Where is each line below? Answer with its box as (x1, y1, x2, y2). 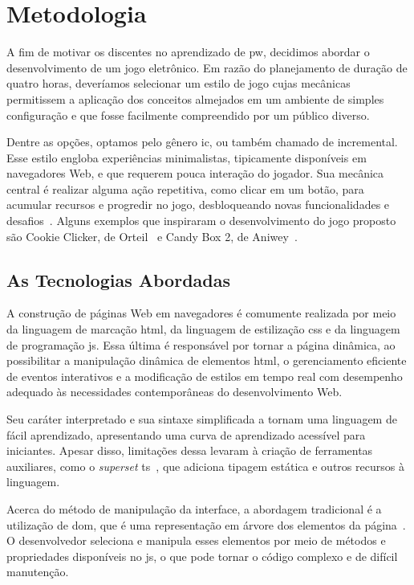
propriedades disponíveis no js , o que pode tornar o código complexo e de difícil (6, 547, 398, 564)
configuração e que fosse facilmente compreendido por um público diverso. (6, 106, 370, 123)
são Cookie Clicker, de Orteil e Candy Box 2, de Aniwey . (6, 227, 298, 244)
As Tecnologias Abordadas (6, 267, 230, 292)
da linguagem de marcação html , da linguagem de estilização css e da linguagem (6, 321, 400, 337)
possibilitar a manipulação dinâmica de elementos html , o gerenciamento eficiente (6, 352, 407, 369)
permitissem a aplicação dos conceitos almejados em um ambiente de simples (6, 90, 384, 107)
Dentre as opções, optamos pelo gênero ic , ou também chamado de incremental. (6, 133, 398, 150)
